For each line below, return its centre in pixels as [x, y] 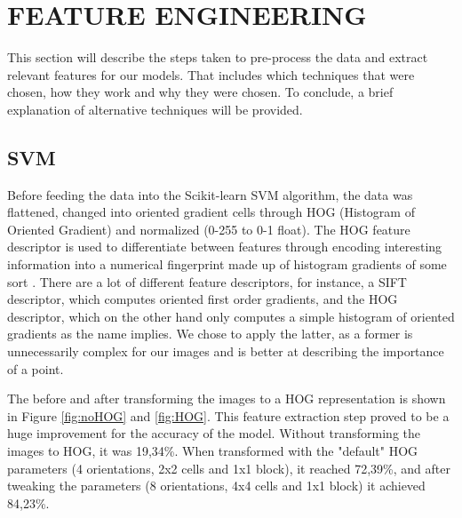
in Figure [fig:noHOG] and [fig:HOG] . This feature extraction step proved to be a [228, 415]
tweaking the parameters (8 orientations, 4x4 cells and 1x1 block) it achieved [216, 486]
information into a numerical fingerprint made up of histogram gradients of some [227, 264]
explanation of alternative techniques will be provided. [155, 109]
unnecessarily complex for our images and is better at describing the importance [226, 351]
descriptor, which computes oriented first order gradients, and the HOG [203, 299]
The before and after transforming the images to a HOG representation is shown [227, 398]
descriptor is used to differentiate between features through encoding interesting [225, 247]
